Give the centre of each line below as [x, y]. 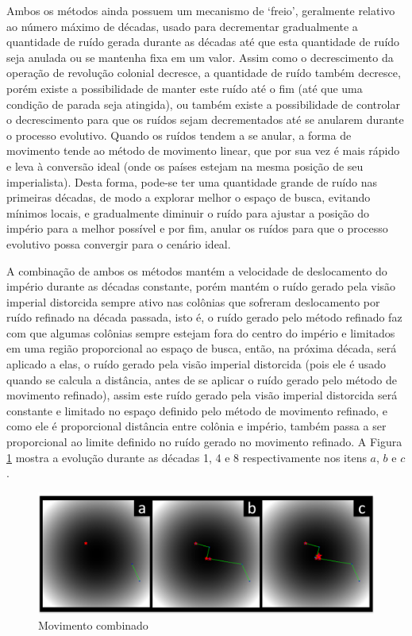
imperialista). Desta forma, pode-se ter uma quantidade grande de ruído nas [192, 181]
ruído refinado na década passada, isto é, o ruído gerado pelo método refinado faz [204, 317]
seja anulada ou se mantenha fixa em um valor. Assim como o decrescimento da [200, 57]
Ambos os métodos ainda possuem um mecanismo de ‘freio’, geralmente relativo [201, 10]
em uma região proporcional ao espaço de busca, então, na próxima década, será [202, 348]
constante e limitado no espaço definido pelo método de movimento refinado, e [197, 410]
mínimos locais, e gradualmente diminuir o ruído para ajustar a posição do [188, 212]
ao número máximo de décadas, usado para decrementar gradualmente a [182, 26]
